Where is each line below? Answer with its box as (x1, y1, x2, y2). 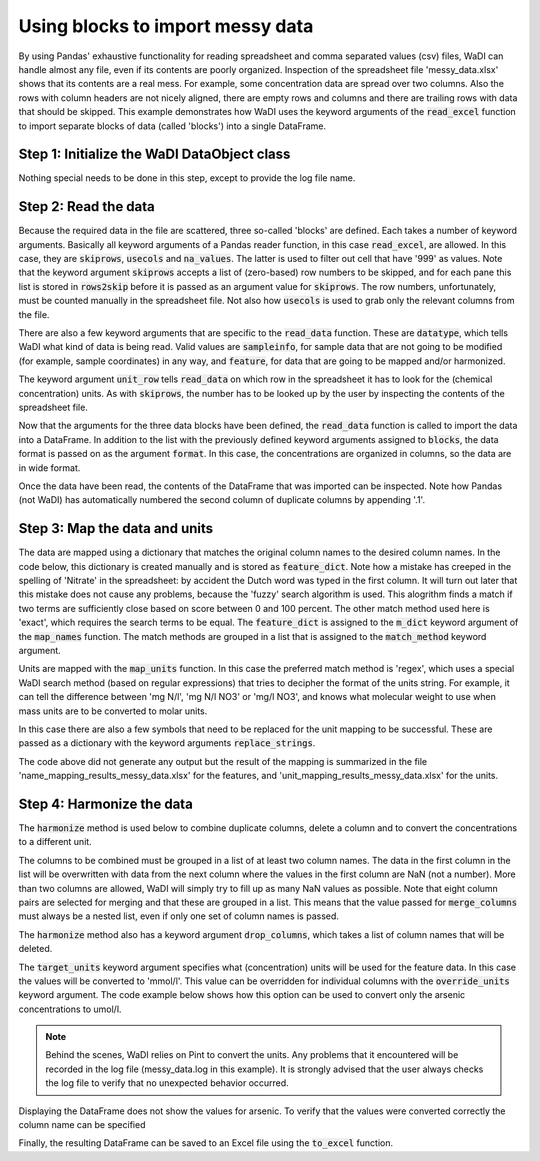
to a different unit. (18, 836, 92, 848)
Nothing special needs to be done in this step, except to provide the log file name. (18, 172, 356, 184)
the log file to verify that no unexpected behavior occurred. (45, 1077, 289, 1089)
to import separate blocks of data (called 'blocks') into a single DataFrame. (18, 120, 327, 132)
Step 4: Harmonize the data (18, 795, 194, 812)
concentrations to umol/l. (18, 1003, 122, 1015)
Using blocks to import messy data (18, 15, 314, 37)
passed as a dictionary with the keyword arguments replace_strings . (18, 737, 316, 749)
